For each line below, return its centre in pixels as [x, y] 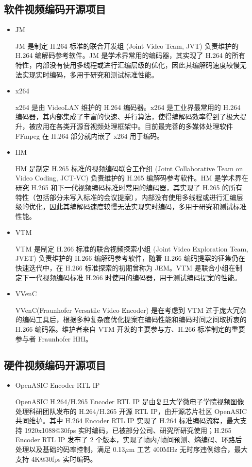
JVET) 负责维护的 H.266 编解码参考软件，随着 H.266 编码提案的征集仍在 [130, 258]
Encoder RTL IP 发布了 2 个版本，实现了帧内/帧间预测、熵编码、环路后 [129, 440]
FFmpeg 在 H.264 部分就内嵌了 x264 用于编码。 [90, 135]
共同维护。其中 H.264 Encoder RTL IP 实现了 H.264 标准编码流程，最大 [128, 421]
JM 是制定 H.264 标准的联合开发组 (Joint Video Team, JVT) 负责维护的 [127, 45]
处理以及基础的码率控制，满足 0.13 [70, 449]
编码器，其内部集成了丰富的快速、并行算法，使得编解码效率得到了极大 [127, 117]
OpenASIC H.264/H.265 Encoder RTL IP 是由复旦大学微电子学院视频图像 [130, 402]
